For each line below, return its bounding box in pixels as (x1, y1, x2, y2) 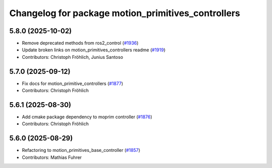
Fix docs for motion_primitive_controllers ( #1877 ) (22, 80, 123, 87)
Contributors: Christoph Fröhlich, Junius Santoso (22, 54, 123, 60)
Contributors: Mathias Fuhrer (22, 154, 82, 160)
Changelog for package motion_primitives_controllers (9, 8, 240, 19)
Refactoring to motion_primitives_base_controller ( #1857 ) (22, 147, 141, 153)
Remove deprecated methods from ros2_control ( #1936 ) (22, 40, 139, 46)
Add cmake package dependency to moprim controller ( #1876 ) (22, 114, 153, 120)
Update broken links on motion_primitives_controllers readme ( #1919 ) (22, 47, 166, 53)
